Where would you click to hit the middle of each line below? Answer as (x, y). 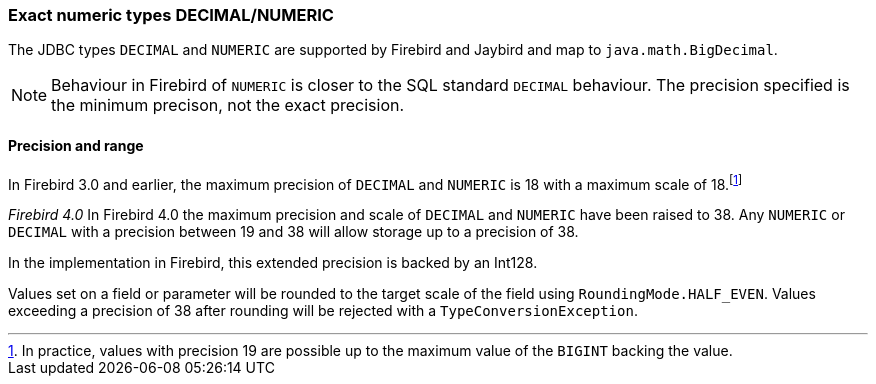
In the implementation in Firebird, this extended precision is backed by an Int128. (273, 263)
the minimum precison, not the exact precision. (228, 105)
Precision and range (76, 145)
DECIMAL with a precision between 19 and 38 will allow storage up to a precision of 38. (293, 232)
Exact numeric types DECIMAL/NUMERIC (171, 15)
